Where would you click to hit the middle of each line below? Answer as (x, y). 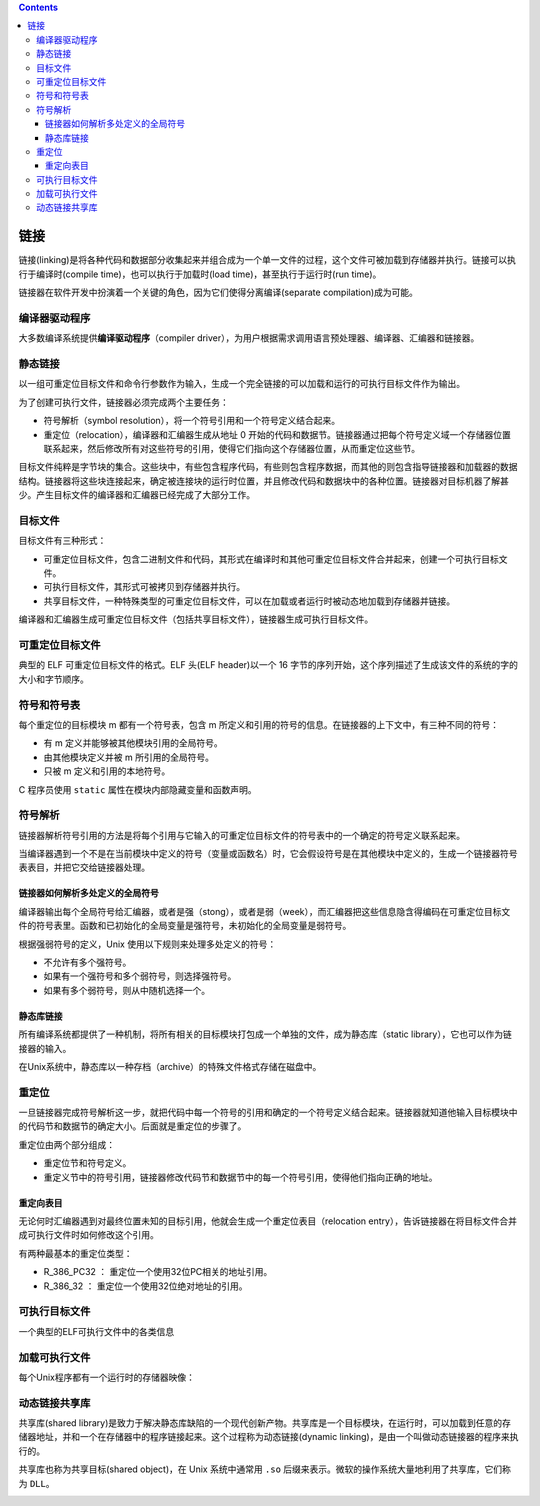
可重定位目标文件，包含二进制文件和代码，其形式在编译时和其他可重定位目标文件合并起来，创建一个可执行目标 (271, 559)
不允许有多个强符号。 (87, 962)
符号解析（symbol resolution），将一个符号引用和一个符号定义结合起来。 (192, 421)
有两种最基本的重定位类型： (75, 1253)
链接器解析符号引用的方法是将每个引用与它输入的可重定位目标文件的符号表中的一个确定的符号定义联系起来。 (241, 835)
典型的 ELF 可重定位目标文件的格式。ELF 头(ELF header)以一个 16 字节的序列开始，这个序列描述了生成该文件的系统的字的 (268, 665)
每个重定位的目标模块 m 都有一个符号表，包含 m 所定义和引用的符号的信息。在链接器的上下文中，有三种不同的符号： (259, 724)
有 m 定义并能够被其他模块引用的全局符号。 (133, 743)
